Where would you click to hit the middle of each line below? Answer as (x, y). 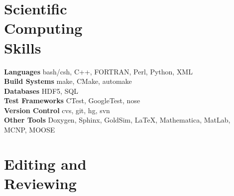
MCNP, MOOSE (30, 130)
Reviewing (40, 183)
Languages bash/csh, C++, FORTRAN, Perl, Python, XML (98, 71)
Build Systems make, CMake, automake (68, 81)
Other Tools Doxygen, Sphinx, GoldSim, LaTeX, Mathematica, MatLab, (117, 120)
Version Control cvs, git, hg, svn (57, 110)
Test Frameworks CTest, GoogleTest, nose (72, 100)
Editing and (45, 163)
